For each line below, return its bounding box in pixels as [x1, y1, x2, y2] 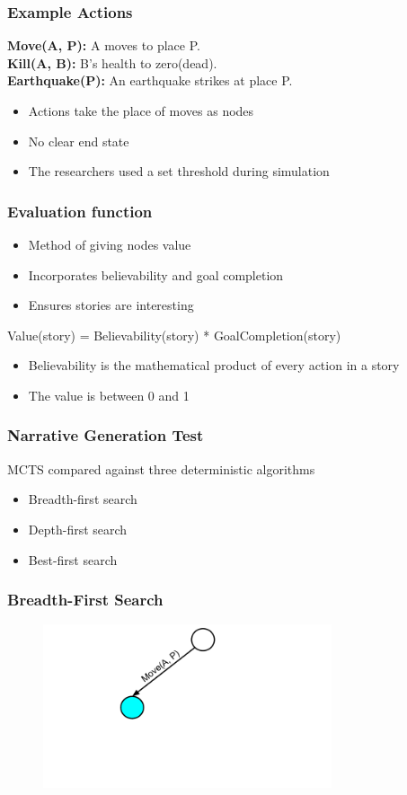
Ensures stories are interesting [28, 296, 194, 314]
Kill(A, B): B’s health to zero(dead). [7, 53, 217, 72]
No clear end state [28, 131, 129, 150]
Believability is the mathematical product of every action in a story [28, 356, 400, 375]
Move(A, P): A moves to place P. [7, 36, 200, 55]
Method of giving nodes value [28, 235, 191, 253]
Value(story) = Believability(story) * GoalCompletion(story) [7, 325, 341, 344]
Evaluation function [7, 199, 153, 222]
